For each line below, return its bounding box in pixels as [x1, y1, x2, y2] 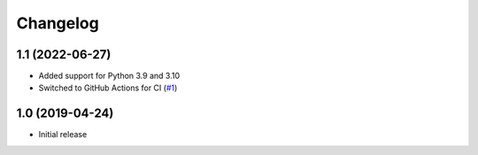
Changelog [16, 13, 99, 33]
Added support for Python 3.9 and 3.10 [38, 71, 181, 81]
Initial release [38, 129, 88, 140]
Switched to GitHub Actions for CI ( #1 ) [38, 82, 178, 93]
